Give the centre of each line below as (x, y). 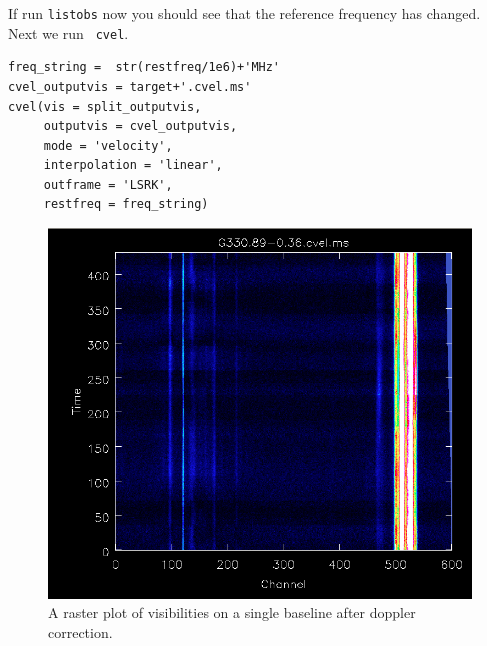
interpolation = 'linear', (133, 165)
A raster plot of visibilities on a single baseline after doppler (232, 612)
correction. (80, 631)
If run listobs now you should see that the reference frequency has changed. (244, 13)
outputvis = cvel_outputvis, (140, 126)
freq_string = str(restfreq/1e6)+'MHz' (144, 67)
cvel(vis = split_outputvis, (105, 106)
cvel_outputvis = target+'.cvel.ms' (130, 86)
